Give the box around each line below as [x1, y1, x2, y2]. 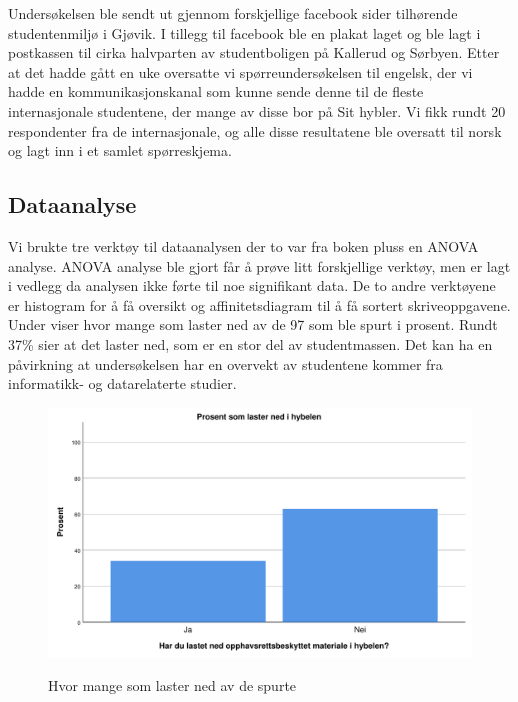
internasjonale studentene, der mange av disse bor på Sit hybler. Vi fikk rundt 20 [8, 100, 506, 121]
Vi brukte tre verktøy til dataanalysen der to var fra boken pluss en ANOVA [8, 235, 479, 256]
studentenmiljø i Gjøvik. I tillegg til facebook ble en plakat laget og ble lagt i [8, 22, 481, 43]
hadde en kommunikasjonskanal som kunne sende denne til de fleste [8, 81, 424, 102]
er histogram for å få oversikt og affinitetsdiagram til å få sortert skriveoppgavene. [8, 294, 511, 315]
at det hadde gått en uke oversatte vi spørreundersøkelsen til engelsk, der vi [8, 61, 473, 82]
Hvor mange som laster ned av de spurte [48, 675, 297, 696]
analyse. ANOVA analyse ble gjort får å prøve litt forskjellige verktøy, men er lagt [8, 255, 511, 276]
